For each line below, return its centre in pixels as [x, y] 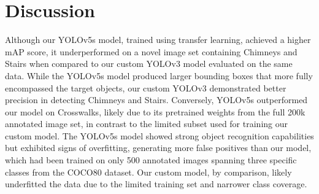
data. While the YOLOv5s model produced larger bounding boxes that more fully [159, 75]
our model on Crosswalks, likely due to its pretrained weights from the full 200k [155, 111]
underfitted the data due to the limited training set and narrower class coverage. [156, 184]
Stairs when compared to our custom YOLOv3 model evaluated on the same [149, 64]
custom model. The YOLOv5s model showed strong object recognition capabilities [159, 135]
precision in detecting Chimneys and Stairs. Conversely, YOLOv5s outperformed [156, 100]
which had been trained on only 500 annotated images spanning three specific [151, 160]
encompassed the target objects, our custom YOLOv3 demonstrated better [146, 87]
